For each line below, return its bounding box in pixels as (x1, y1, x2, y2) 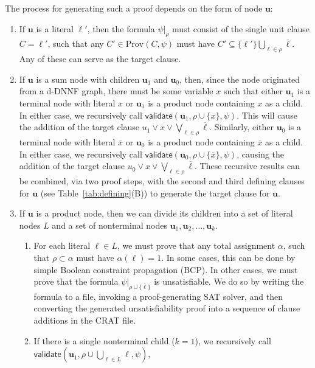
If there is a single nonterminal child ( (33, 334, 175, 347)
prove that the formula (33, 275, 119, 288)
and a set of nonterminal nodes (52, 218, 167, 231)
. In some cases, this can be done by (161, 251, 296, 263)
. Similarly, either (209, 120, 274, 133)
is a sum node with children (36, 72, 140, 85)
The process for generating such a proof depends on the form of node (5, 2, 263, 14)
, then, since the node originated (179, 72, 300, 85)
